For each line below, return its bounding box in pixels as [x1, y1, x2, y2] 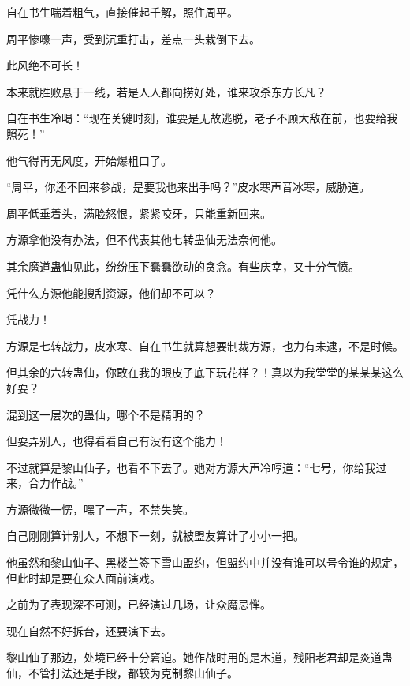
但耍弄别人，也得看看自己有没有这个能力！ [6, 433, 227, 449]
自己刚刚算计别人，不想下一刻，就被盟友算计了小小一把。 [6, 527, 304, 544]
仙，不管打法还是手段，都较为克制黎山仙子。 [6, 665, 238, 681]
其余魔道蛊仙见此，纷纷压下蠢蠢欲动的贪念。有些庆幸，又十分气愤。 [6, 257, 360, 274]
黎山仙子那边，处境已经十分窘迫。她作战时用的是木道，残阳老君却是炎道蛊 [6, 649, 393, 665]
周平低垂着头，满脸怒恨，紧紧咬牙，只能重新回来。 [6, 204, 271, 221]
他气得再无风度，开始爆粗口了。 [6, 152, 172, 168]
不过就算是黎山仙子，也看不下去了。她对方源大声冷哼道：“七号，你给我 [6, 459, 376, 475]
